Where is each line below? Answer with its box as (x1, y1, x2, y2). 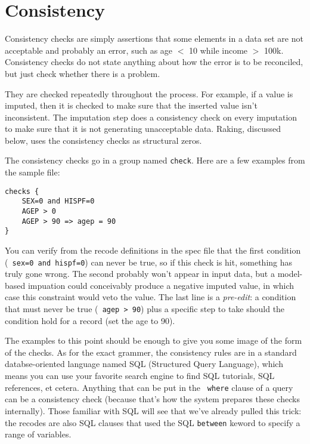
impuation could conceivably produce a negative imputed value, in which (27, 279, 294, 291)
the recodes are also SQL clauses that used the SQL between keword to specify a (5, 416, 300, 428)
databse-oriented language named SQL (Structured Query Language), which (5, 357, 283, 370)
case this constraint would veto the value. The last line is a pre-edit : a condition (5, 291, 296, 303)
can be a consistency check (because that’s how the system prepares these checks (5, 393, 300, 405)
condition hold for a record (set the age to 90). (5, 314, 175, 326)
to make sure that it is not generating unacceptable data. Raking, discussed (5, 122, 281, 135)
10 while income (189, 44, 248, 56)
